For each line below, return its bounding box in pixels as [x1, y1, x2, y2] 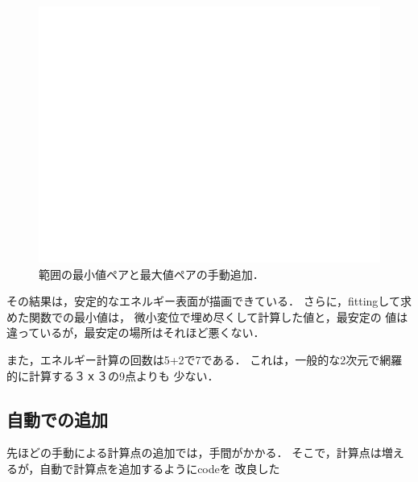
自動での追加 [6, 406, 108, 431]
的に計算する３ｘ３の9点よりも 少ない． [6, 367, 219, 384]
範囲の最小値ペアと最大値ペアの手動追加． [39, 265, 264, 282]
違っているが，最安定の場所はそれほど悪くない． [6, 324, 265, 341]
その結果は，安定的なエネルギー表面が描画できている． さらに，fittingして [6, 293, 400, 310]
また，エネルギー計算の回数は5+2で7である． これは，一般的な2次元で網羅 [6, 351, 403, 368]
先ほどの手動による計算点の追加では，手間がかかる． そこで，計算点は [6, 444, 382, 461]
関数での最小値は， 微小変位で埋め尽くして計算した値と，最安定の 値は [28, 308, 408, 325]
